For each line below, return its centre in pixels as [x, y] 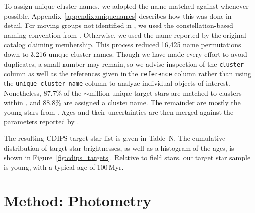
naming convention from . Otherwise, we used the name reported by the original [125, 35]
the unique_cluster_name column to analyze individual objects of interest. [117, 83]
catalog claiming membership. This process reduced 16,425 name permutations [123, 44]
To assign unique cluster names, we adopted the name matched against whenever [126, 6]
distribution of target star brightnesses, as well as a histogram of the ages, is [119, 147]
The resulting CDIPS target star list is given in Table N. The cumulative [115, 138]
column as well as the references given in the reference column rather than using [127, 73]
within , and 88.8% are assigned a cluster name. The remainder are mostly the [122, 102]
